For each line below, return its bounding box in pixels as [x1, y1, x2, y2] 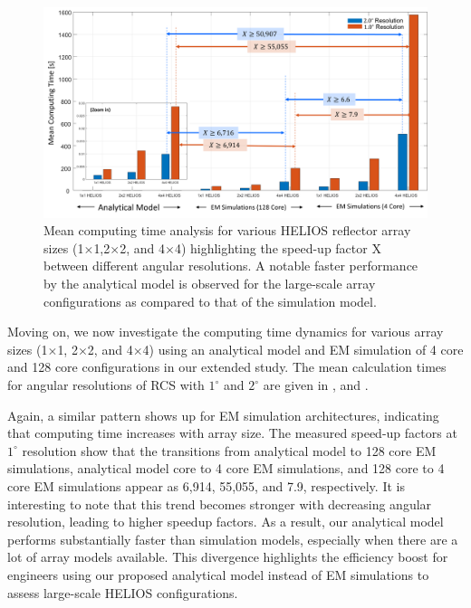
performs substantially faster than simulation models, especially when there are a [7, 529, 458, 548]
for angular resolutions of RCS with [7, 375, 205, 394]
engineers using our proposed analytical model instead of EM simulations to [7, 565, 429, 584]
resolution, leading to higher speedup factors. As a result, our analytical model [7, 512, 444, 531]
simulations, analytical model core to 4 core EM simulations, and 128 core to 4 [7, 459, 445, 478]
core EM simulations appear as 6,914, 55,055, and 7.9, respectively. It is [7, 477, 405, 496]
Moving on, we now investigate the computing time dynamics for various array [7, 322, 444, 341]
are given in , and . [263, 375, 369, 394]
